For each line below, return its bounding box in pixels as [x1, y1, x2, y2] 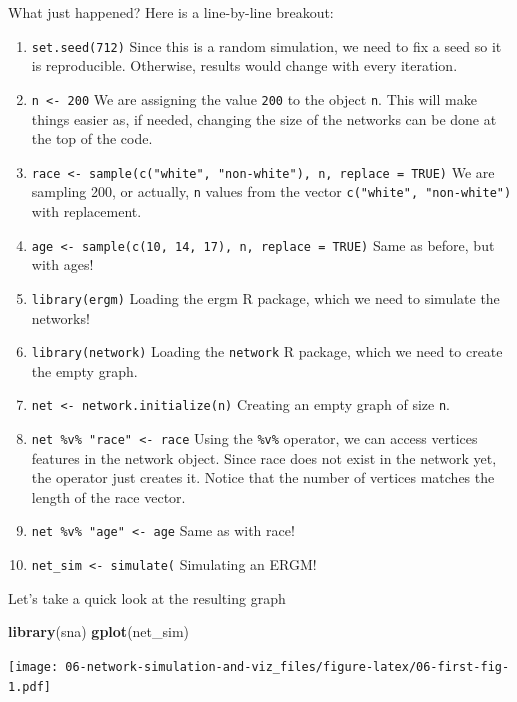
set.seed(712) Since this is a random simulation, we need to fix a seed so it [31, 35, 502, 56]
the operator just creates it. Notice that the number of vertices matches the [31, 467, 495, 488]
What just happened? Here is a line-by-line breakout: [8, 2, 334, 22]
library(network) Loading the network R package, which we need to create [31, 341, 503, 362]
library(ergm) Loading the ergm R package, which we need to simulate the [31, 287, 500, 308]
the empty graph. [31, 360, 138, 381]
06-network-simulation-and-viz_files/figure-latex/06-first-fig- [65, 659, 510, 674]
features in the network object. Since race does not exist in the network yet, [31, 447, 497, 468]
